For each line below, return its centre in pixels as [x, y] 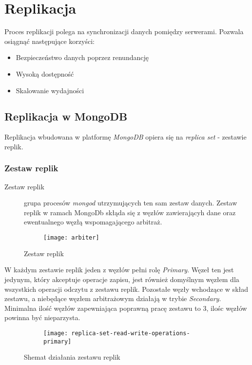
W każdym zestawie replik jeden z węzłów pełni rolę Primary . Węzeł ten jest [119, 270]
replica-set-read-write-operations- [131, 333]
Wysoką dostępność [45, 73]
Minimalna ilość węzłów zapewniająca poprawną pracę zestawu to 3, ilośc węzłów [126, 308]
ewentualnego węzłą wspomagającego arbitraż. [93, 222]
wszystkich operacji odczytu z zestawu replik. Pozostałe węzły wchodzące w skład [126, 289]
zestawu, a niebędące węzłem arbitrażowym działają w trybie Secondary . [113, 298]
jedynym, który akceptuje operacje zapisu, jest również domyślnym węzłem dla [122, 279]
